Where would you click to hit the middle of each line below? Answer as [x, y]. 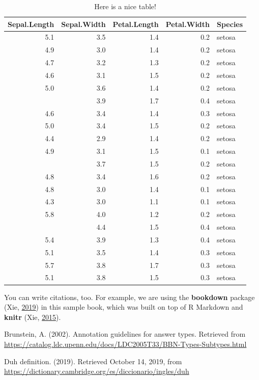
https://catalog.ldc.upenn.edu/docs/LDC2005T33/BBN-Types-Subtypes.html [125, 344]
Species [230, 24]
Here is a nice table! [125, 6]
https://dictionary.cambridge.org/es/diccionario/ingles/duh [97, 371]
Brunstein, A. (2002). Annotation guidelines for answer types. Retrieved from [125, 334]
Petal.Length [136, 24]
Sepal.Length [31, 24]
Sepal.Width [83, 24]
